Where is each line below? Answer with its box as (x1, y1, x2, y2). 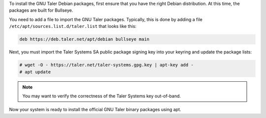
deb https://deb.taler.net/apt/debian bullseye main (19, 37, 150, 42)
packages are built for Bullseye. (9, 7, 73, 13)
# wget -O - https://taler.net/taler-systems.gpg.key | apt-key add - (19, 62, 194, 68)
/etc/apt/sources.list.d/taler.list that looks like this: (9, 24, 136, 29)
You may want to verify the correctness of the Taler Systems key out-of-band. (22, 93, 181, 99)
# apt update (19, 69, 51, 74)
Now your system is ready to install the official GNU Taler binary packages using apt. (9, 107, 182, 113)
